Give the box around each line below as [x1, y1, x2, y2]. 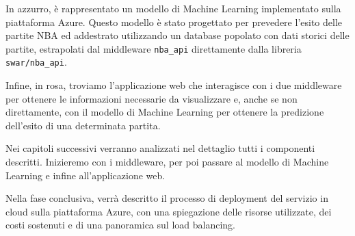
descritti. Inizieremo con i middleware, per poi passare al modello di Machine [5, 155, 329, 169]
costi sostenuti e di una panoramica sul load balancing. [5, 218, 235, 232]
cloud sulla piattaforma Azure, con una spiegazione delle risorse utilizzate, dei [5, 204, 332, 218]
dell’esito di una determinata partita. [5, 118, 161, 132]
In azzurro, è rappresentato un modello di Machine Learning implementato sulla [5, 1, 341, 15]
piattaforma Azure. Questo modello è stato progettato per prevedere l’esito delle [5, 14, 342, 29]
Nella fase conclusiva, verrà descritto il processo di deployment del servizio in [5, 191, 328, 205]
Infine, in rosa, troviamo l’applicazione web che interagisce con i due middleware [5, 78, 342, 92]
